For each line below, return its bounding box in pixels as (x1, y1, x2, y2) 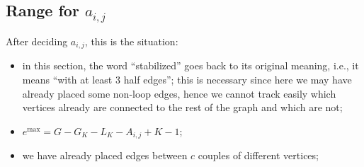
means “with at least (22, 72, 113, 87)
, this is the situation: (84, 33, 178, 48)
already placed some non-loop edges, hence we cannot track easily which (22, 86, 336, 100)
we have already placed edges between (22, 148, 188, 163)
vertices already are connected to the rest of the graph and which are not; (22, 100, 343, 115)
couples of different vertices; (198, 148, 319, 163)
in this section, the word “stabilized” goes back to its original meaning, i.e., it (22, 58, 359, 73)
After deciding (6, 33, 68, 48)
